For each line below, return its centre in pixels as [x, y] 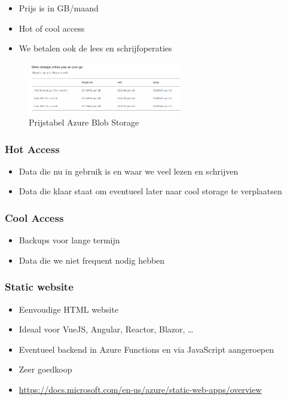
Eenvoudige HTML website [68, 309]
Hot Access [32, 149]
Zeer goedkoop [45, 369]
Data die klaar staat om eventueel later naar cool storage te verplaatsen [150, 191]
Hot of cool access [52, 28]
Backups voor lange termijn [69, 240]
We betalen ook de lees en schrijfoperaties [95, 48]
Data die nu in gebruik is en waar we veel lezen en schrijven [129, 171]
